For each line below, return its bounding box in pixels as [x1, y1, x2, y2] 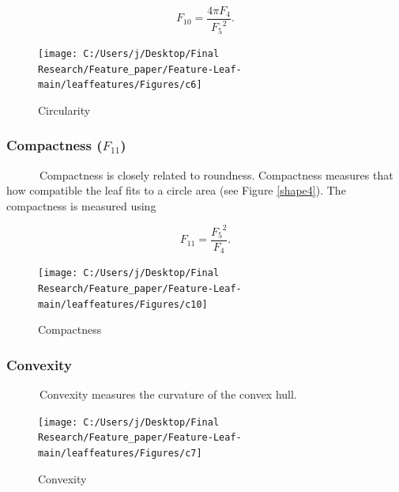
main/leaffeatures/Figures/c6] [38, 79, 202, 91]
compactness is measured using [6, 197, 156, 214]
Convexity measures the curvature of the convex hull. [39, 386, 297, 403]
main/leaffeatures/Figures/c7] [38, 448, 202, 460]
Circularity [38, 101, 91, 118]
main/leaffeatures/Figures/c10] [38, 298, 208, 310]
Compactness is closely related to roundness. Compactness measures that [39, 166, 393, 183]
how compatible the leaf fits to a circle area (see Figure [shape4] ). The [6, 182, 346, 199]
